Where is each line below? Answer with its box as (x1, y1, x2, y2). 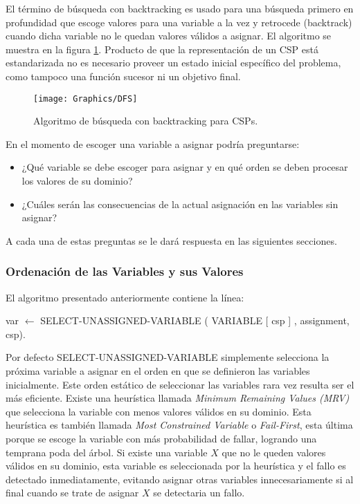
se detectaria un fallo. (153, 485, 245, 500)
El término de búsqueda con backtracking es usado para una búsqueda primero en (6, 1, 354, 15)
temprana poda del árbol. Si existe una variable (6, 445, 208, 459)
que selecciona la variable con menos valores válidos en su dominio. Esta (6, 404, 312, 418)
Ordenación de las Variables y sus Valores (6, 263, 244, 280)
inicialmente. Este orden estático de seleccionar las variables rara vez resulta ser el (6, 377, 354, 391)
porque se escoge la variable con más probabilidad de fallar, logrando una (6, 431, 317, 445)
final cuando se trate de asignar (6, 485, 139, 500)
